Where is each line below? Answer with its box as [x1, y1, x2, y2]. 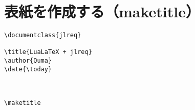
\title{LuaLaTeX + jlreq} [4, 48, 92, 56]
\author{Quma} [4, 57, 52, 65]
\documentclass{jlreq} [4, 32, 81, 39]
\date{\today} [4, 65, 52, 73]
